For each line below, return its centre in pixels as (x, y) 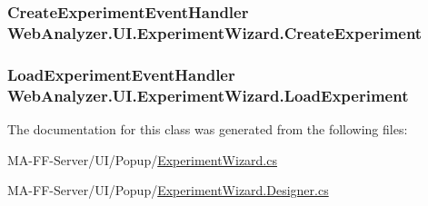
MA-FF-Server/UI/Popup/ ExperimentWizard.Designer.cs (168, 190)
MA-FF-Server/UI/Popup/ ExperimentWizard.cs (142, 159)
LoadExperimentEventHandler (121, 74)
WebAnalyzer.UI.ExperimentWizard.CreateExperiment (215, 32)
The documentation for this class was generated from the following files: (208, 128)
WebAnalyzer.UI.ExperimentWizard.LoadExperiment (208, 95)
